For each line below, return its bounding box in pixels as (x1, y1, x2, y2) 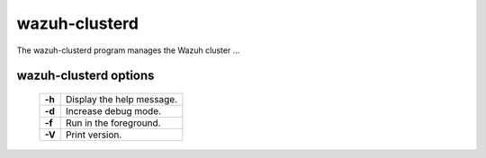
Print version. (65, 128, 122, 141)
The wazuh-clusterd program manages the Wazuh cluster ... (16, 45, 240, 56)
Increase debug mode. (65, 104, 162, 117)
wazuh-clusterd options (16, 68, 155, 83)
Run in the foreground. (65, 117, 161, 129)
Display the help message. (65, 92, 178, 105)
